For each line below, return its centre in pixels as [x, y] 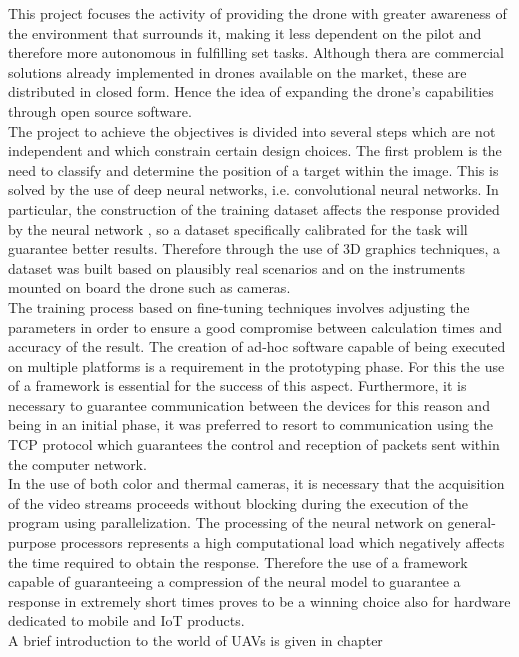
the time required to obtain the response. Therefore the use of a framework [238, 561]
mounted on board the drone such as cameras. [149, 287]
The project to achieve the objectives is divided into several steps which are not [252, 130]
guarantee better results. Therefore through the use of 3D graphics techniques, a [254, 248]
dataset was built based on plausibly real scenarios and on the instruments [236, 267]
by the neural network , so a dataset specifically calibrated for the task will [238, 228]
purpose [32, 542]
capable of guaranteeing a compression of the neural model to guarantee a [234, 581]
